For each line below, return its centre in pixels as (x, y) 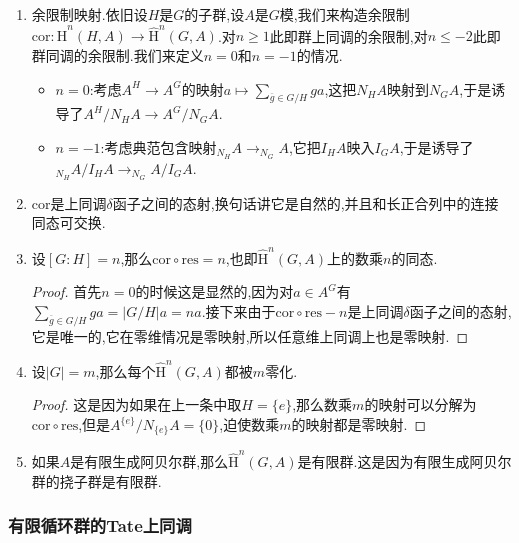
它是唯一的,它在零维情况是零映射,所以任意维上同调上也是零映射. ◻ (250, 335)
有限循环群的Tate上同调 (100, 525)
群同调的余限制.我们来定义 (117, 54)
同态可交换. (68, 222)
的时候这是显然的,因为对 (214, 291)
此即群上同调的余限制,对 (348, 35)
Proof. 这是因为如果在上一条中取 (136, 404)
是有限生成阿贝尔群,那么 (149, 461)
